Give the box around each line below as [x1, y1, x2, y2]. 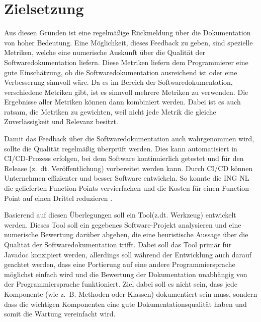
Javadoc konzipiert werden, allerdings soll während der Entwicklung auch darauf [4, 249, 251, 259]
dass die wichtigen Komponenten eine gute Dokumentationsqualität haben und [4, 298, 247, 309]
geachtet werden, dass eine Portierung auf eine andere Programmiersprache [4, 259, 235, 270]
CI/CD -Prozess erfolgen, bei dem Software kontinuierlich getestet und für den [4, 153, 244, 164]
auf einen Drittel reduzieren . [23, 192, 113, 203]
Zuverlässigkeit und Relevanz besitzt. [4, 116, 118, 127]
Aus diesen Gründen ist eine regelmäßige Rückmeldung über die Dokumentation [4, 27, 251, 38]
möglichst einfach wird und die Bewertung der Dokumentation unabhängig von [4, 269, 247, 279]
